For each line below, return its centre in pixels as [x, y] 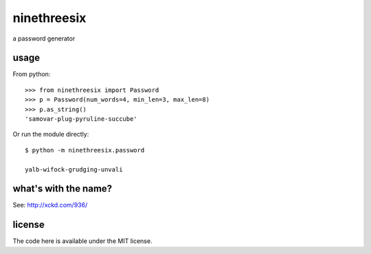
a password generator [44, 38]
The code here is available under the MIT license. [82, 241]
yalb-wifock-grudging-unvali [74, 169]
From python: [32, 74]
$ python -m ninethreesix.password [85, 150]
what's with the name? [63, 189]
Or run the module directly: [51, 135]
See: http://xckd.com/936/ [50, 205]
